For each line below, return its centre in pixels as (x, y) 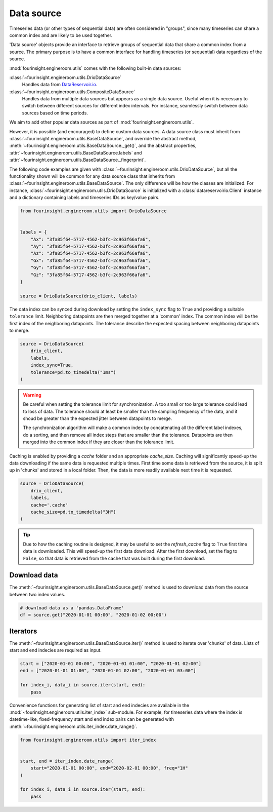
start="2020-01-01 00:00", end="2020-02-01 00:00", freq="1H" (109, 768)
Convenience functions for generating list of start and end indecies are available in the (99, 705)
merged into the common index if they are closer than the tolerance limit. (99, 442)
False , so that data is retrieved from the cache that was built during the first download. (114, 558)
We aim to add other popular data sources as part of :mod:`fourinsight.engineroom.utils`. (102, 122)
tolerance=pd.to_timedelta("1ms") (73, 372)
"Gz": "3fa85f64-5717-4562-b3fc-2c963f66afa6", (91, 275)
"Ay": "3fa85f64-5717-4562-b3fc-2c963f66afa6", (91, 246)
